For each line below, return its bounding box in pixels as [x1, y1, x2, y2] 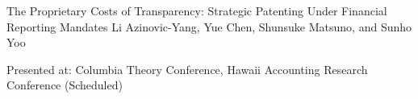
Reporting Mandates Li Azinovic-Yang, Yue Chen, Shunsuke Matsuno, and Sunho [6, 18, 412, 35]
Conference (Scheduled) [6, 76, 123, 93]
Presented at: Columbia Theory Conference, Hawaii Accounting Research [6, 60, 368, 77]
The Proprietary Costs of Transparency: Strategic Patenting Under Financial [6, 2, 387, 19]
